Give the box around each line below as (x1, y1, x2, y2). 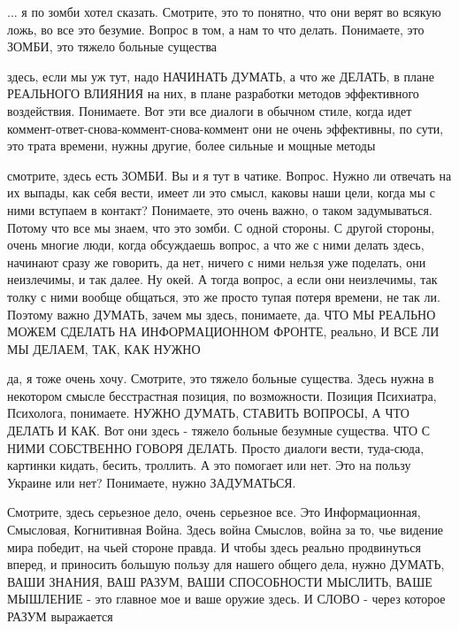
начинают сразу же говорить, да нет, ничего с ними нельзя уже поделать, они (7, 252, 426, 271)
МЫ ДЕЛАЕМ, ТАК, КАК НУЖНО (7, 339, 201, 358)
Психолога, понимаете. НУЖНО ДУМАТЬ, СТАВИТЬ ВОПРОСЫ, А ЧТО (7, 404, 409, 422)
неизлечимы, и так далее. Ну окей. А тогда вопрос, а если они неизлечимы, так (7, 270, 438, 289)
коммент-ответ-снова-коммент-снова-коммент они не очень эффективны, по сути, (7, 119, 444, 137)
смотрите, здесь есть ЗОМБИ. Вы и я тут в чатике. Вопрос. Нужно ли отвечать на (7, 165, 452, 184)
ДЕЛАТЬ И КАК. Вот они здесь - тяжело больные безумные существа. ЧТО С (7, 421, 431, 440)
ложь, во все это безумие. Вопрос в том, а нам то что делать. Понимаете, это (7, 19, 425, 38)
